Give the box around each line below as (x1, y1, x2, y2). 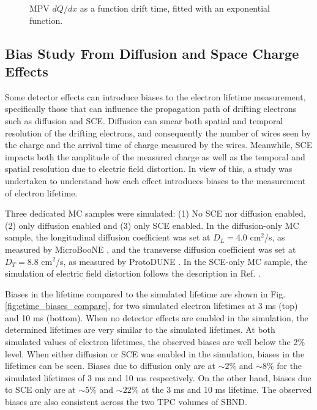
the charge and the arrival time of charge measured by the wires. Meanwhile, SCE (5, 138, 313, 151)
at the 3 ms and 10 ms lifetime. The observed (141, 383, 312, 396)
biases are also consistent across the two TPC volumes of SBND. (5, 395, 247, 408)
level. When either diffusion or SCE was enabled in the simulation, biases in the (5, 347, 305, 360)
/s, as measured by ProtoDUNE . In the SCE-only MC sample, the (55, 255, 307, 267)
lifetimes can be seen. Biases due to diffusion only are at (5, 359, 215, 372)
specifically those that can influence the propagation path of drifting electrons (5, 102, 297, 115)
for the (277, 359, 302, 372)
